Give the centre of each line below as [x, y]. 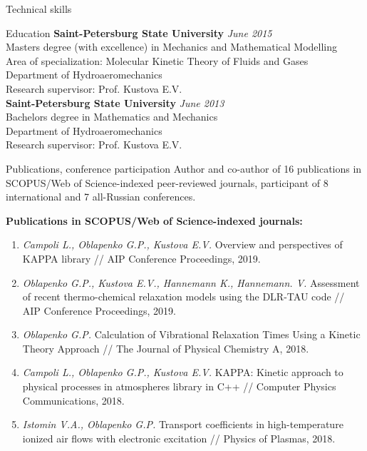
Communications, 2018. [73, 400]
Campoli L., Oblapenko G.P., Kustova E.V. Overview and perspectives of [182, 244]
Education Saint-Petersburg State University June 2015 [139, 32]
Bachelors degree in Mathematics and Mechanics [112, 117]
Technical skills [39, 9]
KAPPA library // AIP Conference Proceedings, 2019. [141, 258]
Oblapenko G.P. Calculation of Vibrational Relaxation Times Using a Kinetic [191, 334]
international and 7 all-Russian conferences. [101, 197]
